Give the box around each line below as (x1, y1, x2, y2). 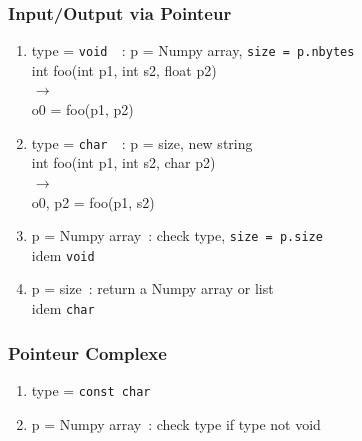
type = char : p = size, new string (31, 132, 253, 153)
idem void (31, 244, 95, 265)
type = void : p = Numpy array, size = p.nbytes (31, 40, 355, 61)
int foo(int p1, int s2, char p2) (31, 152, 216, 173)
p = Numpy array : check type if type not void (31, 413, 321, 434)
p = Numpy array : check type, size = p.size (31, 225, 323, 246)
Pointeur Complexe (8, 340, 167, 365)
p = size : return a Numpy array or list (31, 278, 274, 299)
